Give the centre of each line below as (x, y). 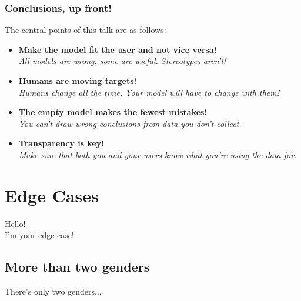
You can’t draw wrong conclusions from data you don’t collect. (130, 123)
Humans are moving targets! (78, 81)
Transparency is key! (61, 143)
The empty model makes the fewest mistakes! (113, 112)
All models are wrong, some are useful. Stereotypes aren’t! (122, 61)
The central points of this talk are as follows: (86, 30)
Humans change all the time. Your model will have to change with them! (149, 92)
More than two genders (77, 267)
